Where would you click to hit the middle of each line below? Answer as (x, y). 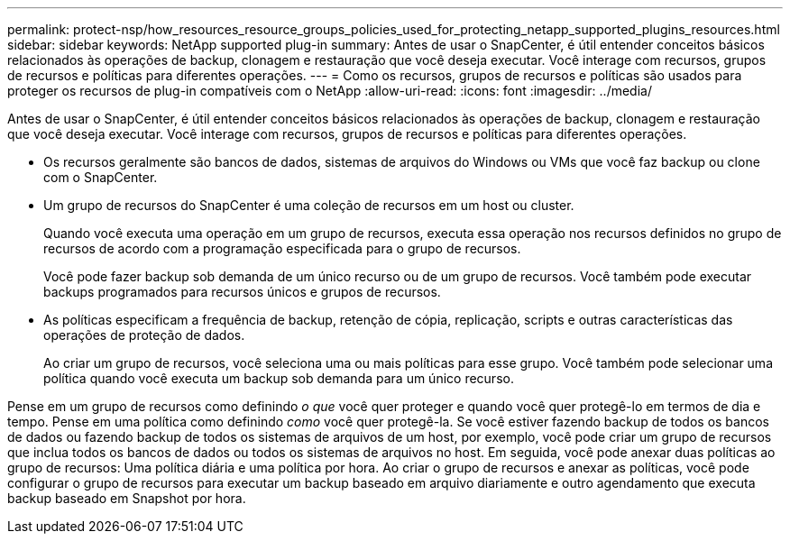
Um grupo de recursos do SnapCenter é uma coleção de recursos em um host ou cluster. (309, 205)
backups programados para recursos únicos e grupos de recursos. (242, 292)
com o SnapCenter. (101, 177)
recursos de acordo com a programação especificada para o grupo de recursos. (282, 248)
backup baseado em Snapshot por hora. (127, 498)
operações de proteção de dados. (144, 335)
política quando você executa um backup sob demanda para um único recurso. (279, 378)
